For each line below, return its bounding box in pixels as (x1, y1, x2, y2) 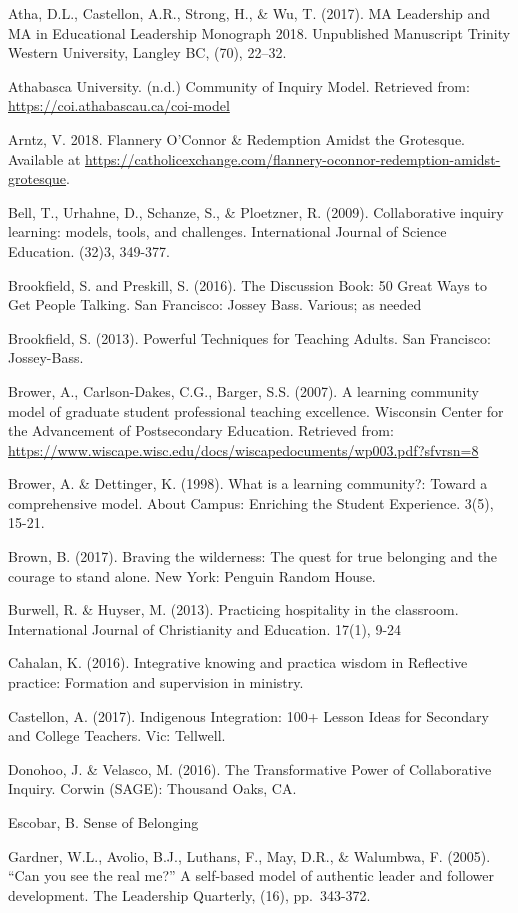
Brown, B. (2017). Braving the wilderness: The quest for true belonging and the (8, 546, 498, 567)
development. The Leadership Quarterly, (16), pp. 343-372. (8, 884, 371, 905)
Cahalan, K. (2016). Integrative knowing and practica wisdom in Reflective (8, 652, 468, 673)
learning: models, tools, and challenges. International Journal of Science (8, 221, 447, 242)
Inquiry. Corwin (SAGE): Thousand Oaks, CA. (8, 778, 297, 799)
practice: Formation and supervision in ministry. (8, 672, 304, 693)
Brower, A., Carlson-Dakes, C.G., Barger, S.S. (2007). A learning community (8, 380, 479, 401)
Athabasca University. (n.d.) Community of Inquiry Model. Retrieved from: (8, 75, 470, 96)
